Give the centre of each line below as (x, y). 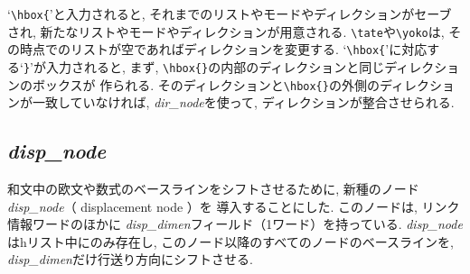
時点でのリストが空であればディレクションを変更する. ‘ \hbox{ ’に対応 (223, 49)
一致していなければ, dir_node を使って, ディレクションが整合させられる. (243, 102)
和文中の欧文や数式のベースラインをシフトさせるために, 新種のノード (213, 189)
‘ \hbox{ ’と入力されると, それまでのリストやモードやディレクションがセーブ (230, 14)
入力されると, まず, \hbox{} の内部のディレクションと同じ (215, 66)
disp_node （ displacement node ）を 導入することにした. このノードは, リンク (234, 206)
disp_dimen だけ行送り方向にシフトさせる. (130, 259)
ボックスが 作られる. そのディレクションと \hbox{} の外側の (206, 84)
